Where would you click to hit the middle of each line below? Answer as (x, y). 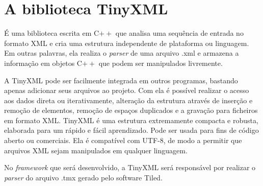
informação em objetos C (43, 63)
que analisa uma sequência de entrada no (179, 33)
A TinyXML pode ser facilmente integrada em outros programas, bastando (121, 80)
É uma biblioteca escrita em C (52, 33)
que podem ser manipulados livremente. (161, 63)
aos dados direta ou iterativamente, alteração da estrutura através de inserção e (128, 100)
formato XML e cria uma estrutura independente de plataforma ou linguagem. (127, 43)
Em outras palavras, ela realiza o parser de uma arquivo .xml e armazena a (122, 53)
